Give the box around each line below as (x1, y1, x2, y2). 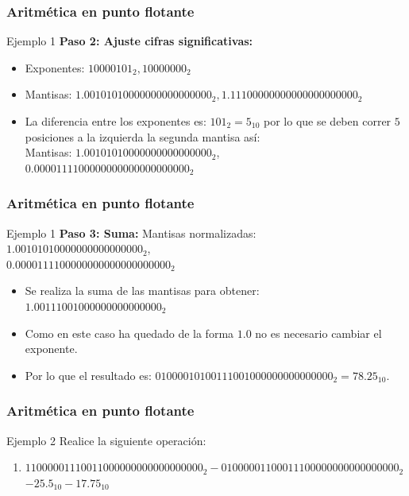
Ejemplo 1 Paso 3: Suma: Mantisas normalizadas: (6, 224, 257, 241)
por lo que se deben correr (264, 113, 392, 129)
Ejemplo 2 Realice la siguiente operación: (6, 432, 206, 448)
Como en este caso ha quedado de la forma (25, 324, 234, 341)
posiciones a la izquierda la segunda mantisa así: (25, 128, 260, 145)
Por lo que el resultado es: (25, 366, 152, 383)
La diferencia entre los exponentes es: (25, 113, 206, 129)
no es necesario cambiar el (255, 324, 382, 341)
